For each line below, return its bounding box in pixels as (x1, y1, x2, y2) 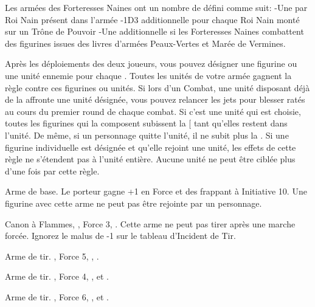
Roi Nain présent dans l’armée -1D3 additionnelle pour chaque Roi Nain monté (5, 13, 300, 26)
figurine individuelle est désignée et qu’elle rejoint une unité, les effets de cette (5, 140, 296, 153)
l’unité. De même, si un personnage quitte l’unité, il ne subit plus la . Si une (5, 128, 289, 141)
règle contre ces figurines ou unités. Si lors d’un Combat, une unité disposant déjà (5, 81, 310, 94)
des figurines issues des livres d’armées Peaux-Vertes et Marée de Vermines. (5, 36, 286, 49)
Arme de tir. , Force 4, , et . (5, 270, 109, 283)
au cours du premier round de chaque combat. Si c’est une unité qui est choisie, (5, 105, 301, 117)
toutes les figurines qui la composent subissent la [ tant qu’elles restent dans (5, 117, 288, 129)
